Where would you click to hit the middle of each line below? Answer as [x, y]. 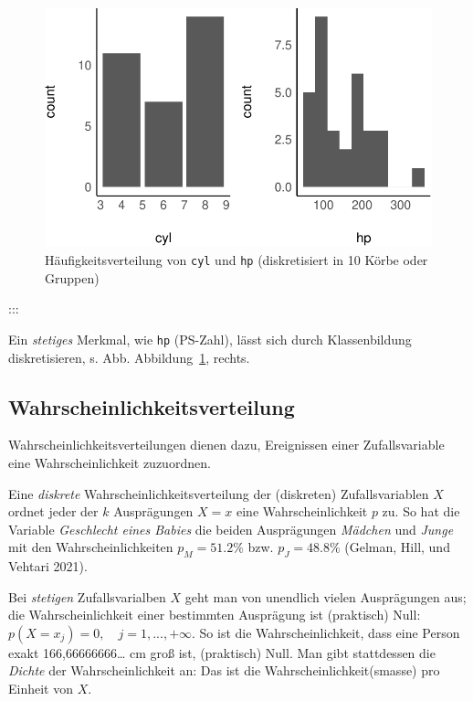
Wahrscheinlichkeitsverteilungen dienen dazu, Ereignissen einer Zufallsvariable [226, 445]
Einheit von [41, 689]
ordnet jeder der [53, 511]
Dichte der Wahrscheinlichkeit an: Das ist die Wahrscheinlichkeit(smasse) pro [224, 670]
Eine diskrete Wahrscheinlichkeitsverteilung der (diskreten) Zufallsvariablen [219, 493]
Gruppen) [72, 277]
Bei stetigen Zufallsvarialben [87, 596]
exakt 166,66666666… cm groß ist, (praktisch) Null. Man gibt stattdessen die [222, 652]
